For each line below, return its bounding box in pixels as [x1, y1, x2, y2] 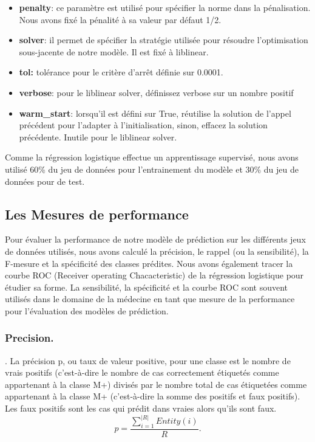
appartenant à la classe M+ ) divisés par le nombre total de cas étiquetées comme [5, 378, 307, 390]
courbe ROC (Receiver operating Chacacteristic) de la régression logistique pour [5, 269, 304, 281]
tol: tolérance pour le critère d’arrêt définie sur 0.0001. [19, 66, 223, 78]
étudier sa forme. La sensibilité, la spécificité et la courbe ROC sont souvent [5, 280, 288, 293]
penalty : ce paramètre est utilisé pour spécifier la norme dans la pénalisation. [19, 1, 311, 13]
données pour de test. [5, 174, 85, 187]
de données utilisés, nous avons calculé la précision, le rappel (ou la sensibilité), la [5, 244, 309, 257]
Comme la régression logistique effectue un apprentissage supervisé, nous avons [5, 151, 299, 164]
